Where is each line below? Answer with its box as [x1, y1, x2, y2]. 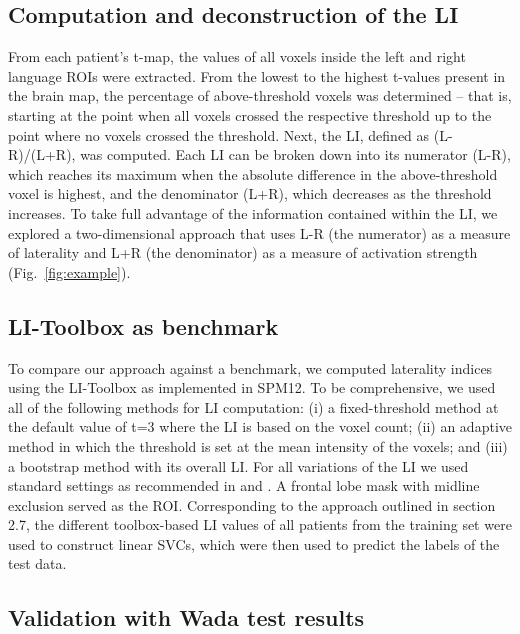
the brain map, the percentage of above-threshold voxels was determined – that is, [8, 85, 512, 106]
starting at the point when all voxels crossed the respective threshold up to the [8, 104, 492, 125]
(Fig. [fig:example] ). [8, 261, 131, 282]
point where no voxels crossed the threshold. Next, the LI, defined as [8, 124, 430, 145]
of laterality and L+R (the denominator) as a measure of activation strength [8, 242, 478, 263]
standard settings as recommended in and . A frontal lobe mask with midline [8, 475, 480, 496]
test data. [8, 553, 67, 574]
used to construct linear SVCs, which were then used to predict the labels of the [8, 533, 500, 554]
